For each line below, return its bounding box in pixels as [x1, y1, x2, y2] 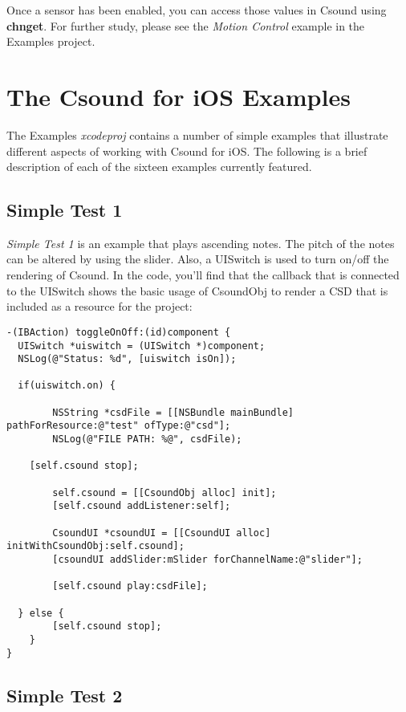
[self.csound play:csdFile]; [52, 580, 208, 592]
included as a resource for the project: [6, 298, 193, 315]
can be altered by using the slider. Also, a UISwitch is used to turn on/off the [6, 250, 389, 267]
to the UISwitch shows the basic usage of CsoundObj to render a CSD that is [6, 282, 388, 299]
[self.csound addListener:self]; [52, 500, 231, 512]
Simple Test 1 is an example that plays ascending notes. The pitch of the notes [6, 234, 395, 251]
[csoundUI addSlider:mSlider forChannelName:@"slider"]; [52, 554, 363, 566]
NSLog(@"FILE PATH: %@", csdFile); [52, 433, 242, 446]
